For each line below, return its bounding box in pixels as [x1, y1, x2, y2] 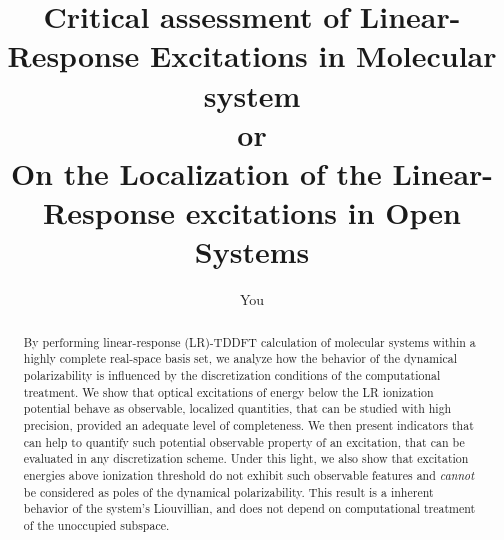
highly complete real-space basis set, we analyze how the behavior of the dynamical [23, 350, 458, 367]
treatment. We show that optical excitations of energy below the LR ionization [23, 383, 434, 400]
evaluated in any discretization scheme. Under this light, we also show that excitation [23, 450, 469, 467]
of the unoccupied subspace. [23, 516, 170, 533]
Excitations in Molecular [150, 35, 497, 76]
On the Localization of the [10, 152, 382, 193]
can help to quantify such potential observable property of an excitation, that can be [23, 433, 465, 450]
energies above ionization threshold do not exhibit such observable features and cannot [23, 466, 475, 483]
